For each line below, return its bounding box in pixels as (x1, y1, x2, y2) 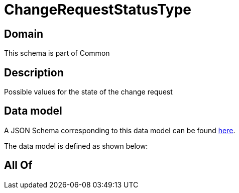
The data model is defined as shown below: (4, 141, 148, 150)
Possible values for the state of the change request (4, 87, 173, 96)
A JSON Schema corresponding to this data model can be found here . (4, 126, 235, 135)
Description (4, 66, 64, 79)
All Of (4, 159, 33, 172)
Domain (4, 27, 44, 40)
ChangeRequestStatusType (4, 1, 192, 18)
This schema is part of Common (4, 49, 110, 58)
